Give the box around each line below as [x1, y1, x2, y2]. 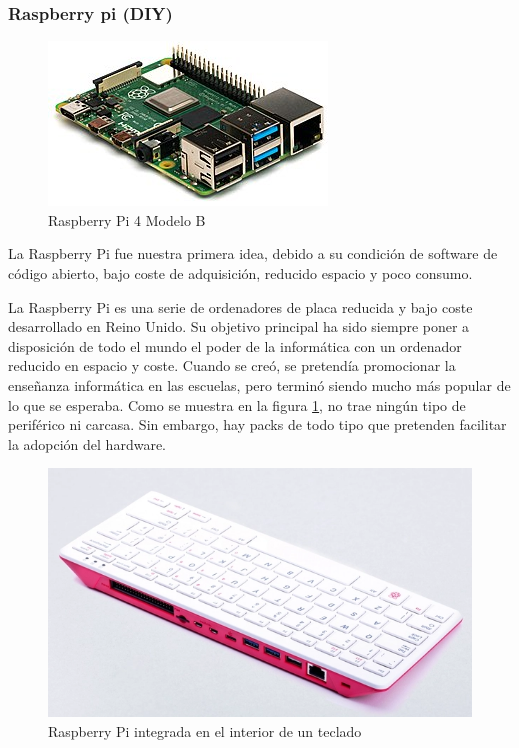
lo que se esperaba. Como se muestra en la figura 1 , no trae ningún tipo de [8, 394, 466, 415]
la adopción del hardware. [8, 433, 166, 454]
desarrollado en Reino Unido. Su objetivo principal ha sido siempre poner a [8, 316, 470, 337]
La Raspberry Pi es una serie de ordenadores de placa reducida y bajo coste [8, 296, 473, 317]
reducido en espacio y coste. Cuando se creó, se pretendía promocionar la [8, 355, 456, 376]
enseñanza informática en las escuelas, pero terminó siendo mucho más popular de [8, 374, 511, 395]
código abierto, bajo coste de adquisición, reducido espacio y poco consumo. [8, 263, 473, 283]
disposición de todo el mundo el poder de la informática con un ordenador [8, 335, 462, 356]
